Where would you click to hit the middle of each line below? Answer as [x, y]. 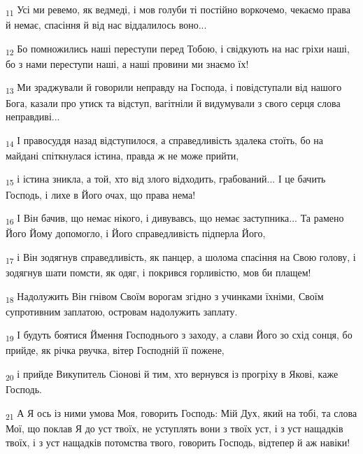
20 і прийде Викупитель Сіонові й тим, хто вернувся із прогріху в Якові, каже [172, 375]
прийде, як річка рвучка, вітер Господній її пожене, [115, 350]
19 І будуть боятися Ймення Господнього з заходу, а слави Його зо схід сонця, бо [179, 336]
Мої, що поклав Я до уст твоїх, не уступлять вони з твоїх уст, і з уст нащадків [175, 428]
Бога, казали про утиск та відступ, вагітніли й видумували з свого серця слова [173, 102]
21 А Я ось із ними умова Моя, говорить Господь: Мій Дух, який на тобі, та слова [181, 413]
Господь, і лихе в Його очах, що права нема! [101, 194]
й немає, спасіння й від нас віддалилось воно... [106, 25]
